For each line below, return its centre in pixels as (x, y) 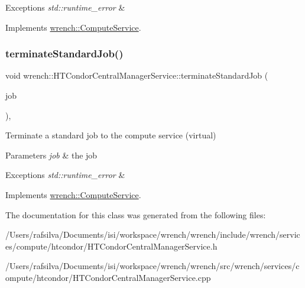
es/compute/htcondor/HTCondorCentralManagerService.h (111, 246)
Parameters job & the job (51, 155)
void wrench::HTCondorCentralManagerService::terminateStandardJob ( (137, 75)
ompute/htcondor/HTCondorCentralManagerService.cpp (108, 277)
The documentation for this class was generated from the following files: (136, 214)
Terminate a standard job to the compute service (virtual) (111, 135)
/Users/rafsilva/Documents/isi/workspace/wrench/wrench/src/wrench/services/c (152, 266)
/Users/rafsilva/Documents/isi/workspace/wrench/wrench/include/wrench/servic (153, 234)
